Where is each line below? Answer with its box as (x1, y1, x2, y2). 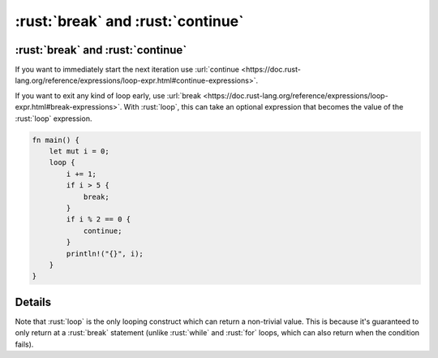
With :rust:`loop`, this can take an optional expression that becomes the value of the (123, 102, 404, 112)
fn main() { (32, 135, 80, 144)
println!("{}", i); (66, 248, 144, 258)
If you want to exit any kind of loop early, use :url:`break (15, 90, 202, 101)
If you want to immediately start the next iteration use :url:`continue (15, 65, 239, 75)
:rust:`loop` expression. (15, 114, 92, 123)
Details (15, 295, 52, 308)
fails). (15, 339, 34, 349)
